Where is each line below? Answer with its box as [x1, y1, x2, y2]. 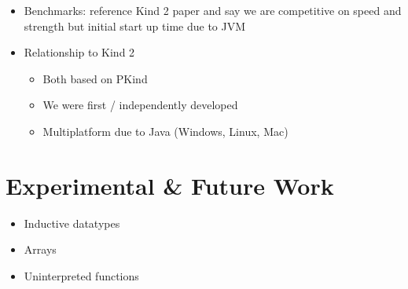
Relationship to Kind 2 [24, 44, 135, 60]
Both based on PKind [42, 70, 148, 86]
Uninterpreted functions [24, 267, 139, 284]
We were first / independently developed [42, 97, 238, 113]
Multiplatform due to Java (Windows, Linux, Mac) [42, 123, 289, 139]
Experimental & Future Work [6, 169, 334, 201]
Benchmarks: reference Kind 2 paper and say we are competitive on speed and [24, 2, 402, 18]
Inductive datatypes [24, 214, 120, 231]
